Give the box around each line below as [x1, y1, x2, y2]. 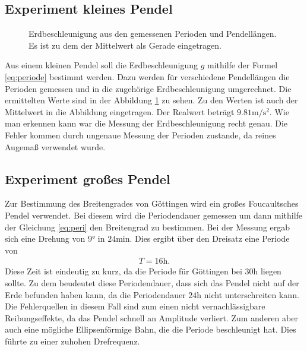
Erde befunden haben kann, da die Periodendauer [5, 288, 186, 301]
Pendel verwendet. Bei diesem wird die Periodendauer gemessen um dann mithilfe [5, 208, 303, 221]
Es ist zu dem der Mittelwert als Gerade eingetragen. [29, 39, 221, 51]
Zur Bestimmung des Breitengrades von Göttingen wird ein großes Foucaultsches [5, 197, 299, 210]
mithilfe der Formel [207, 59, 278, 71]
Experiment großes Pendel [5, 169, 170, 188]
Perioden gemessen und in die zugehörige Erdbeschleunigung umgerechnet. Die [5, 82, 292, 94]
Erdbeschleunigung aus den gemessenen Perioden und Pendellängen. [29, 27, 277, 40]
